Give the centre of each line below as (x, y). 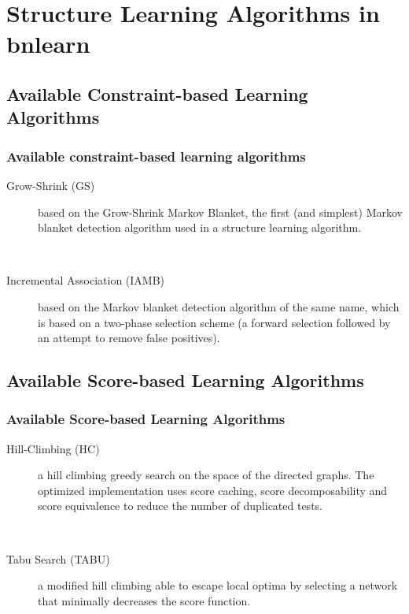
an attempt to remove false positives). (129, 338)
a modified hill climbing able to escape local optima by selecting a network (218, 585)
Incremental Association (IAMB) (86, 280)
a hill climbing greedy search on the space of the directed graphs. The (206, 475)
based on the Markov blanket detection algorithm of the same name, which (219, 306)
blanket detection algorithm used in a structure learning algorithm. (200, 227)
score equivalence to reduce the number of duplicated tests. (180, 506)
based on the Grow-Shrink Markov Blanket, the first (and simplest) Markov (220, 212)
